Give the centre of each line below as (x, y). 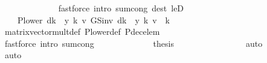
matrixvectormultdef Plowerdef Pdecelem (82, 31)
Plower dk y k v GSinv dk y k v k (93, 19)
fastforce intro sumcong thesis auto (133, 43)
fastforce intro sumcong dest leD (121, 8)
